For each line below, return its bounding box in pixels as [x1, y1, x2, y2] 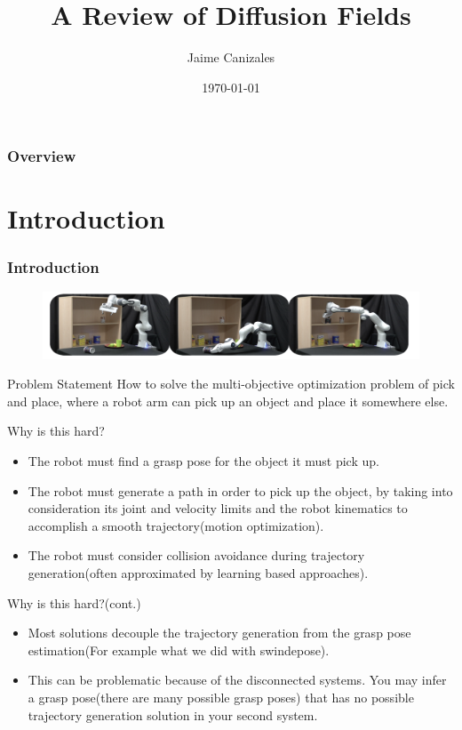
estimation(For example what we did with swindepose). [28, 640, 330, 659]
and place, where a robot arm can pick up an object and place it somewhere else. [7, 391, 449, 410]
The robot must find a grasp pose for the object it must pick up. [28, 452, 379, 470]
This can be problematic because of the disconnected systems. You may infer [28, 670, 447, 689]
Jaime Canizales [187, 48, 275, 67]
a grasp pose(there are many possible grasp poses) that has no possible [28, 687, 414, 706]
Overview [7, 145, 76, 167]
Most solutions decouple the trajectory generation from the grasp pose [28, 623, 411, 642]
